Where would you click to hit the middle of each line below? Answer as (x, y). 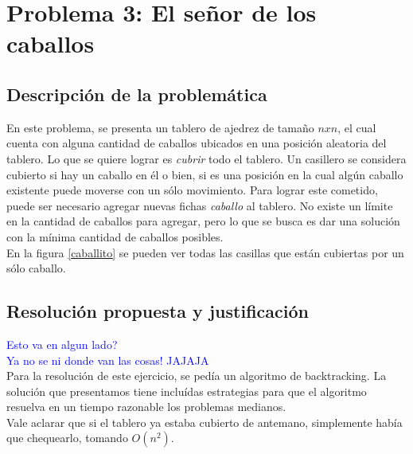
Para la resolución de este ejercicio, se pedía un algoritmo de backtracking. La (197, 376)
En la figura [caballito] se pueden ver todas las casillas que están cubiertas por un (205, 252)
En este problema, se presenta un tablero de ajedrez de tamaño (160, 127)
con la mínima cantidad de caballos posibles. (115, 236)
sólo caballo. (36, 268)
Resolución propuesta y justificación (158, 311)
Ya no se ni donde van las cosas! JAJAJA (108, 360)
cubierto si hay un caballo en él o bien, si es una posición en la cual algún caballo (205, 174)
